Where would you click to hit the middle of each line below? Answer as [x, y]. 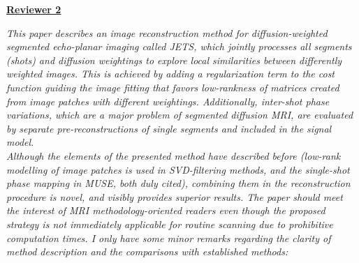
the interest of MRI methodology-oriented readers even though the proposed [166, 210]
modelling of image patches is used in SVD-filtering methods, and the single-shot [178, 169]
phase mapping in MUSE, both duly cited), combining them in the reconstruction [178, 183]
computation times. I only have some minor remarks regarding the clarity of [169, 238]
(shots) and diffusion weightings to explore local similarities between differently [174, 60]
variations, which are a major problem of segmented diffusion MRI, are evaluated [180, 115]
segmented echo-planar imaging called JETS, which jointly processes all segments [179, 46]
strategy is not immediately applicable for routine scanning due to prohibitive [170, 224]
